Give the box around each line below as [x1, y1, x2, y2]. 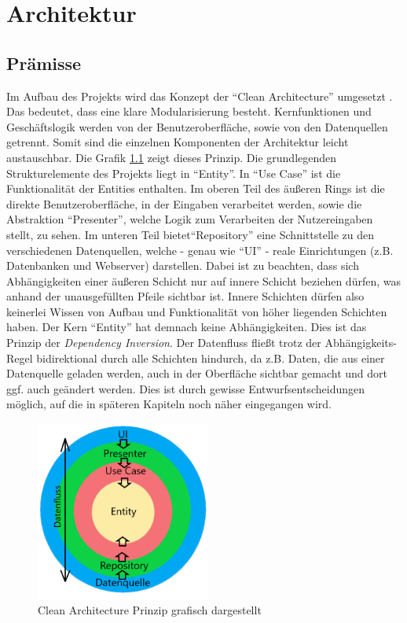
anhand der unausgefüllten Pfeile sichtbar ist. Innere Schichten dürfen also [6, 288, 365, 304]
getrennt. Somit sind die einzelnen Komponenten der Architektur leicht [6, 134, 349, 150]
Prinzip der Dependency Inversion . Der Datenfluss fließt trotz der [6, 334, 321, 351]
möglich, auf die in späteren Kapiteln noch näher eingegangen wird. [6, 396, 332, 412]
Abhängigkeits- [324, 334, 397, 351]
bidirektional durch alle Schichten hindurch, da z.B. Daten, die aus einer [36, 349, 385, 366]
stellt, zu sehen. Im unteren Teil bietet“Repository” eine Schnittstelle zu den [6, 226, 374, 242]
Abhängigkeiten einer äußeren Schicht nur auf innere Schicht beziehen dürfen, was [6, 272, 401, 289]
